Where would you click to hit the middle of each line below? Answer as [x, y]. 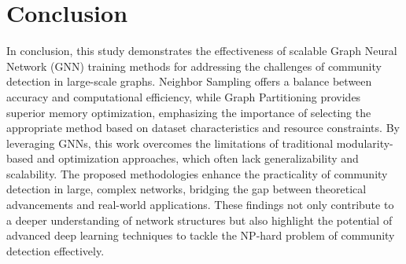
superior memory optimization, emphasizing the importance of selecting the [189, 112]
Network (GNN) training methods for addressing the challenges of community [194, 66]
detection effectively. [55, 250]
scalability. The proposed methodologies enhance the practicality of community [197, 173]
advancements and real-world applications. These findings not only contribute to [200, 205]
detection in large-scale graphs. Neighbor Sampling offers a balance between [189, 81]
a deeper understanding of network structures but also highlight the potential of [199, 220]
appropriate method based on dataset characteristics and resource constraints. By [203, 128]
